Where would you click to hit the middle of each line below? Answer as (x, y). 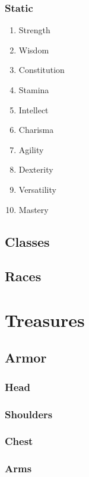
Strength (34, 30)
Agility (31, 149)
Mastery (34, 209)
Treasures (45, 319)
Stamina (34, 90)
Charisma (36, 130)
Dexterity (36, 169)
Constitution (42, 70)
